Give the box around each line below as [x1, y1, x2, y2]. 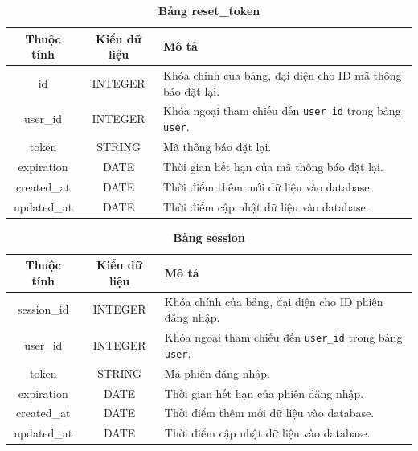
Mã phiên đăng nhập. [164, 364, 270, 381]
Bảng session [173, 228, 245, 245]
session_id [17, 301, 69, 318]
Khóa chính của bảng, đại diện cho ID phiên [164, 293, 383, 310]
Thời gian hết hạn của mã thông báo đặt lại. [163, 158, 383, 174]
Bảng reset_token [158, 2, 260, 18]
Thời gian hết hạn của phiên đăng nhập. [164, 384, 364, 401]
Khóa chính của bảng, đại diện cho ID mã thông [163, 67, 402, 84]
